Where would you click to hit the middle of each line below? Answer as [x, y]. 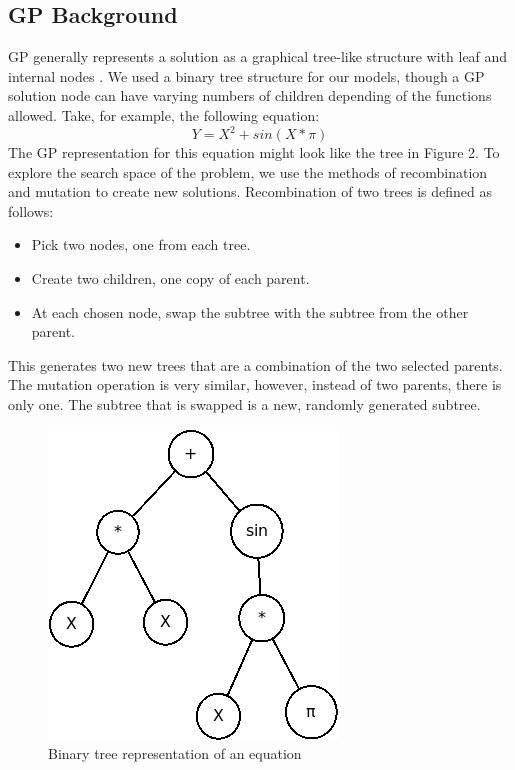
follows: [31, 210]
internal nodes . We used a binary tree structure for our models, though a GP [246, 75]
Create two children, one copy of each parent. [170, 278]
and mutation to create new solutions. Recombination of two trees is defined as [250, 191]
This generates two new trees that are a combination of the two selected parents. [255, 364]
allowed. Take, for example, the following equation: [164, 114]
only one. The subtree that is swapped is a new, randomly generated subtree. [244, 404]
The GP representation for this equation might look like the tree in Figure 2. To [254, 152]
